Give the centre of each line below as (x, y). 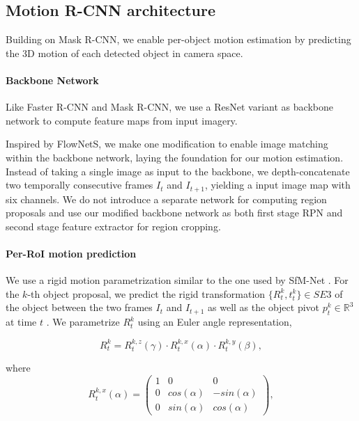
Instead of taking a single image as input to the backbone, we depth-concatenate (178, 171)
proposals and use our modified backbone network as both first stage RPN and (174, 213)
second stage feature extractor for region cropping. (113, 226)
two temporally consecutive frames (79, 185)
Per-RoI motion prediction (71, 253)
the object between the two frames (79, 307)
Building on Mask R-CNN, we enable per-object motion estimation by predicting (178, 39)
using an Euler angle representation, (215, 322)
